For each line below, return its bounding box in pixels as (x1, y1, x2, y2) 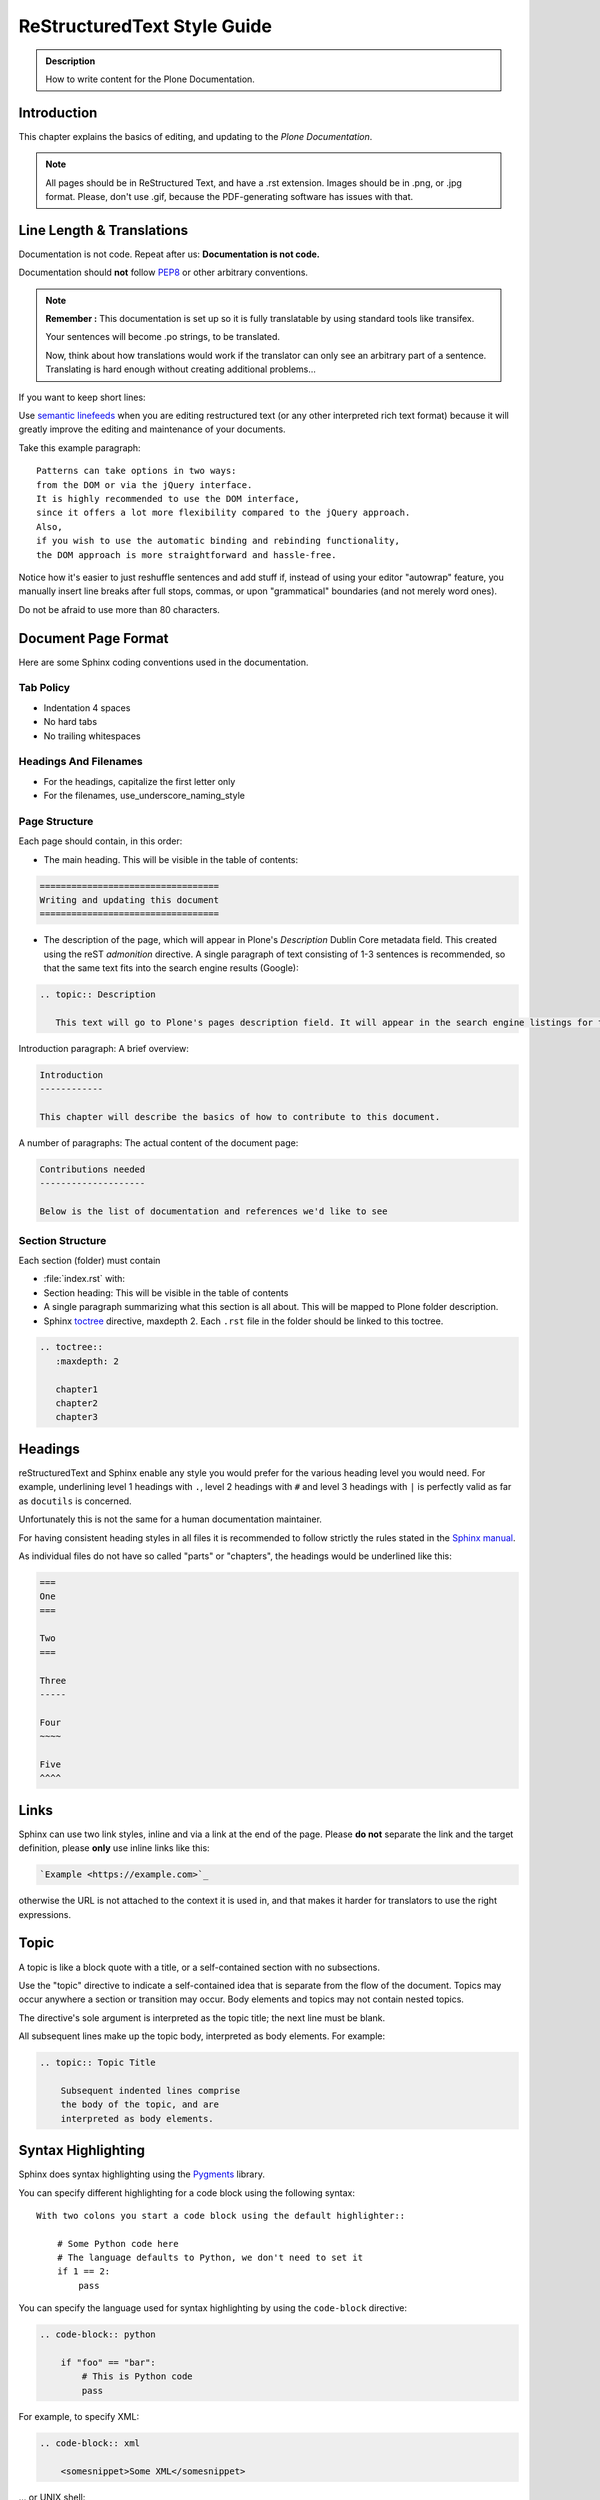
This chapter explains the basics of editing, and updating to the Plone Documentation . (18, 130, 373, 142)
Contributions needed (39, 1164, 146, 1175)
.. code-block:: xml (39, 2437, 140, 2449)
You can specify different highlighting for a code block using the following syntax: (18, 2186, 355, 2199)
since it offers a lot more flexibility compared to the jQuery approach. (36, 507, 411, 519)
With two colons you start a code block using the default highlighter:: (36, 2210, 406, 2221)
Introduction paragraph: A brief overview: (18, 1042, 189, 1054)
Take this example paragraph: (18, 441, 141, 454)
